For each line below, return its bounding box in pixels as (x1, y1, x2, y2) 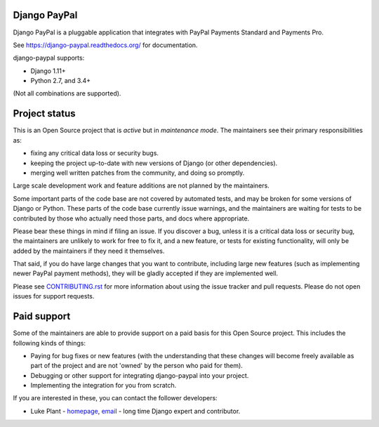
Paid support (13, 310, 71, 322)
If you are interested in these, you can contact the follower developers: (13, 394, 218, 402)
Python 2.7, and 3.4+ (30, 77, 91, 85)
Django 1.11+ (30, 67, 66, 75)
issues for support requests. (13, 292, 95, 301)
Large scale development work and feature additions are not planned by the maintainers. (13, 181, 270, 190)
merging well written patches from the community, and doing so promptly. (30, 169, 245, 177)
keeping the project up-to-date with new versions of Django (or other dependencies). (30, 159, 278, 167)
